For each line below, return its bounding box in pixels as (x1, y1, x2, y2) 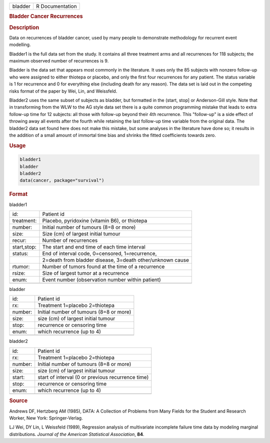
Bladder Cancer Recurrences (9, 13, 83, 20)
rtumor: (12, 263, 30, 270)
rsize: (12, 270, 25, 277)
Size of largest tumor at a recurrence (42, 270, 129, 277)
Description (9, 24, 39, 31)
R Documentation (35, 3, 77, 9)
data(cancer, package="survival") (19, 177, 104, 183)
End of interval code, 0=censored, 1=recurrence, (42, 250, 157, 257)
